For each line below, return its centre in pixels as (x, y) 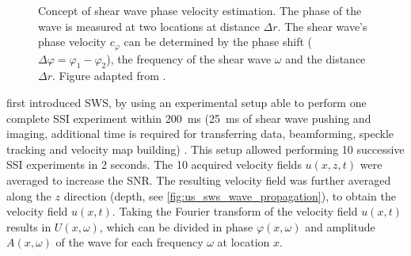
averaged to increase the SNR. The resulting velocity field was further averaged (199, 180)
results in (29, 226)
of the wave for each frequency (129, 242)
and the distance (325, 58)
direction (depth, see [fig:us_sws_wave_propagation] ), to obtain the (230, 195)
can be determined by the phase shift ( (218, 42)
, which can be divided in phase (176, 226)
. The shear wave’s (322, 26)
